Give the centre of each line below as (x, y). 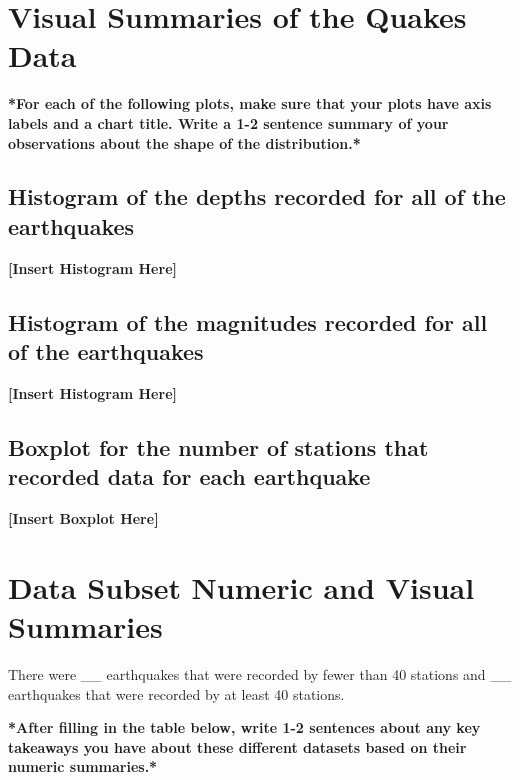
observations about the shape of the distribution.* (184, 142)
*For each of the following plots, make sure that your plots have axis (250, 103)
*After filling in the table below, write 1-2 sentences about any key (244, 727)
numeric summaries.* (83, 766)
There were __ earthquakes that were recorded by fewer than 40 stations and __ (260, 673)
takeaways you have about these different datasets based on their (237, 746)
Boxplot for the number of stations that (218, 446)
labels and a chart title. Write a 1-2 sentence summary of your (228, 122)
